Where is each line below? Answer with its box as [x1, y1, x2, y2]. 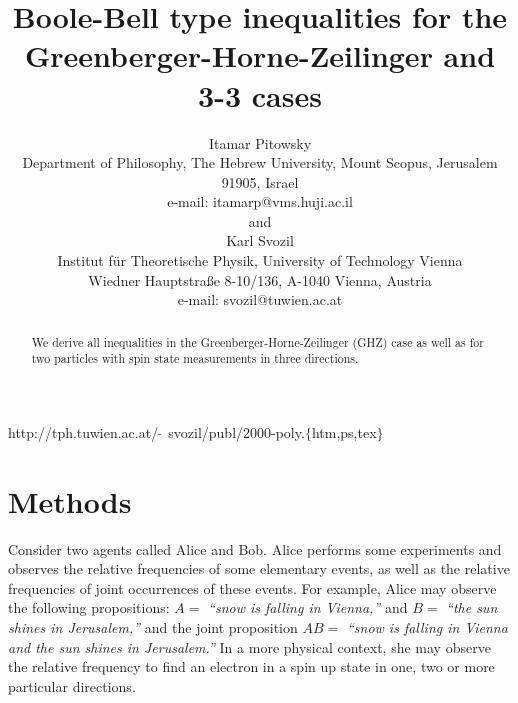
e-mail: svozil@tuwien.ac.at [177, 289, 343, 310]
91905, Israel [221, 171, 299, 192]
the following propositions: [8, 597, 170, 618]
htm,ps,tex [311, 421, 377, 442]
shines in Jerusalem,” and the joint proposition [8, 617, 298, 638]
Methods [8, 480, 132, 521]
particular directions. [8, 675, 136, 696]
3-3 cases [198, 74, 322, 115]
